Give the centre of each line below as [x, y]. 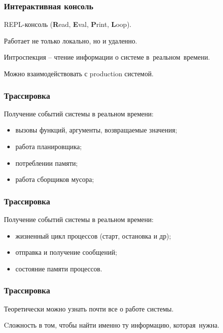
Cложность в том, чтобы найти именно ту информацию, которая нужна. [112, 325]
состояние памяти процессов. [59, 268]
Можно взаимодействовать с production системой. [79, 73]
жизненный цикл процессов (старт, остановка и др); [93, 235]
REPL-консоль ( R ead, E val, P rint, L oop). [68, 24]
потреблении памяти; [47, 163]
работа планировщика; [49, 146]
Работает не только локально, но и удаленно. [71, 40]
